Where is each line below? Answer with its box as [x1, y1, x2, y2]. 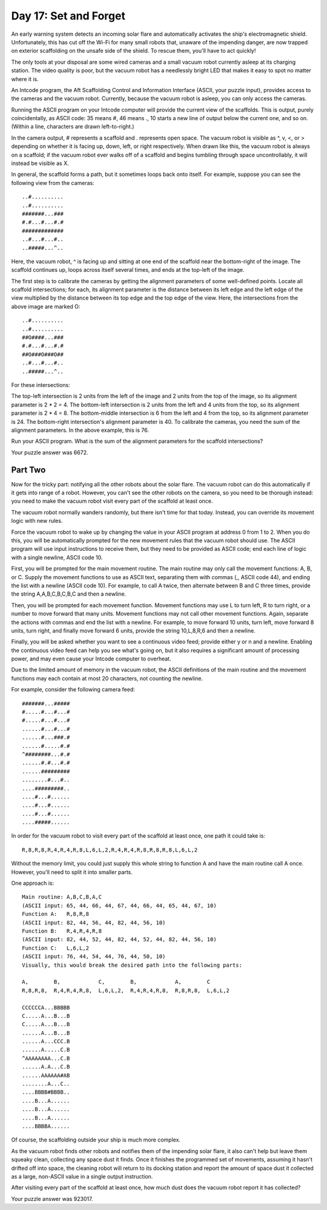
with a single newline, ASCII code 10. [11, 554, 103, 561]
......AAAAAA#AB [22, 1072, 70, 1079]
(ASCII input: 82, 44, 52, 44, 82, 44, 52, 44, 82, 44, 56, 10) [22, 936, 217, 943]
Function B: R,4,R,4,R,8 [22, 928, 102, 934]
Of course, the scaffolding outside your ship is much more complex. [11, 1136, 181, 1143]
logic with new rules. [11, 517, 63, 525]
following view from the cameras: [11, 179, 95, 186]
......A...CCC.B [22, 1038, 70, 1045]
